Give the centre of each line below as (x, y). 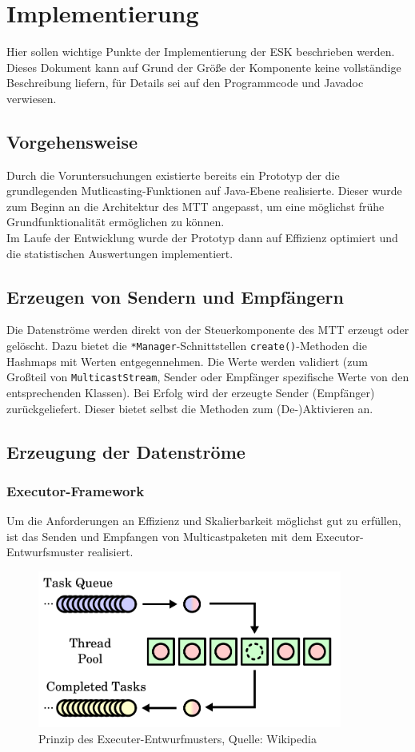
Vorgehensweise (72, 141)
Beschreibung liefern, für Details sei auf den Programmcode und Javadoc (185, 83)
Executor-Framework (76, 490)
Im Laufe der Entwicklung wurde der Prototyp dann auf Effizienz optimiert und (202, 238)
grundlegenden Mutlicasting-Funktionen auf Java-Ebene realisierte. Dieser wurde (204, 191)
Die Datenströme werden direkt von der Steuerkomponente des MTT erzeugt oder (208, 330)
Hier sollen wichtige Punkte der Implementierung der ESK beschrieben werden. (201, 52)
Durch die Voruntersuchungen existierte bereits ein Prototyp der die (173, 175)
